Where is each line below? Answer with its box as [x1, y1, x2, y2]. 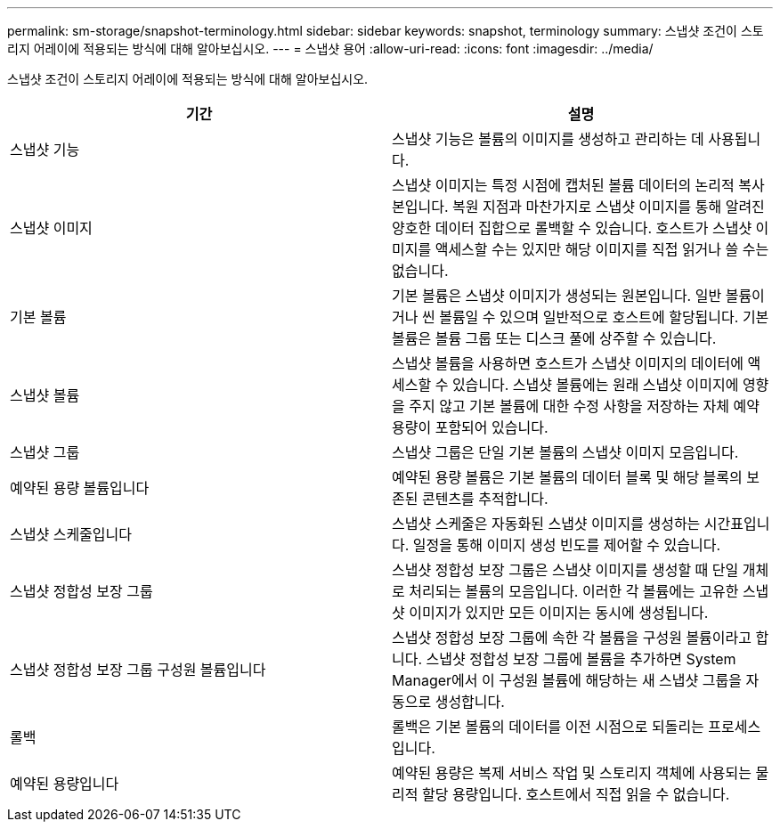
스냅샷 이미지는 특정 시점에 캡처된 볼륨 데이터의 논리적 [392, 176, 735, 194]
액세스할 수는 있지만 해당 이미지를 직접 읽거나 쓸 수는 [435, 240, 769, 258]
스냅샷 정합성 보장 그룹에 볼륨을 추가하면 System [426, 650, 736, 668]
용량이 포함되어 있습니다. [392, 419, 548, 436]
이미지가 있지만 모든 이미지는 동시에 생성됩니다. [409, 604, 709, 622]
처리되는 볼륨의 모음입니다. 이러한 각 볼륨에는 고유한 [409, 582, 739, 600]
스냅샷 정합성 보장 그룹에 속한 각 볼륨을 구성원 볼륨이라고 [392, 629, 752, 646]
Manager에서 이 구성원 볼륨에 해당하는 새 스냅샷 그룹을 [392, 671, 742, 689]
